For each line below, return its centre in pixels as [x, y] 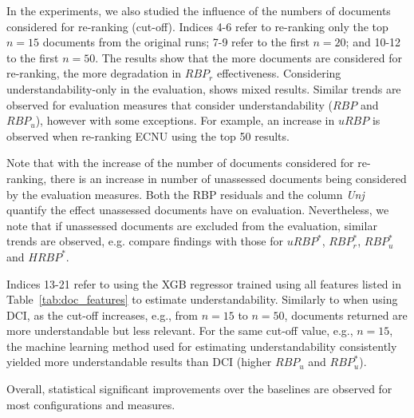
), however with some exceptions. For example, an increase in [185, 120]
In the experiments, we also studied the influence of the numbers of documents [199, 10]
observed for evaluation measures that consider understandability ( [170, 104]
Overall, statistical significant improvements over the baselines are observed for [199, 389]
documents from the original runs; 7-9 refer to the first [176, 42]
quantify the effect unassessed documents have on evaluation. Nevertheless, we [198, 210]
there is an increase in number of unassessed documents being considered [228, 178]
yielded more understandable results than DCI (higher [139, 362]
